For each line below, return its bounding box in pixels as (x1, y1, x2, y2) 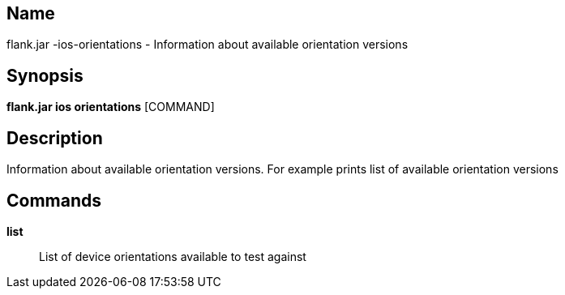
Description (6, 127, 103, 148)
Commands (6, 190, 102, 211)
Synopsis (6, 65, 83, 86)
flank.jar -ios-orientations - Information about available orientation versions (6, 37, 409, 52)
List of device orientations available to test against (39, 249, 306, 263)
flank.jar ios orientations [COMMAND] (6, 100, 215, 114)
